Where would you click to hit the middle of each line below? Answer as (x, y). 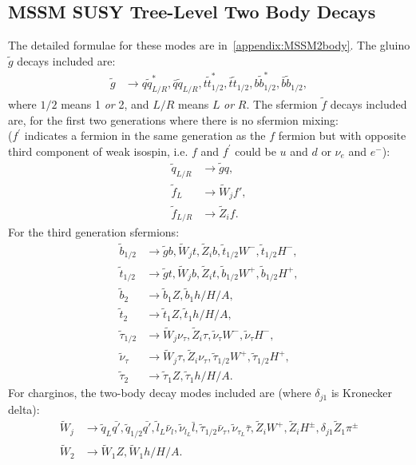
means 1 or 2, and (105, 104)
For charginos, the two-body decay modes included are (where (160, 393)
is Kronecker (361, 393)
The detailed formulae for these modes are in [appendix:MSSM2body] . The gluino (209, 45)
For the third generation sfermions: (94, 231)
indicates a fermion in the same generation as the (145, 135)
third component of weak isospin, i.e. (98, 151)
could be (256, 151)
